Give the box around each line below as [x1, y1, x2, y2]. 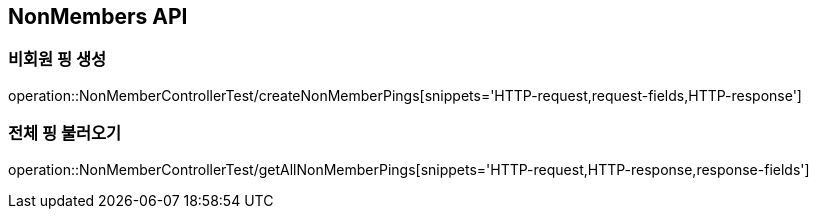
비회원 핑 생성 [8, 49, 107, 70]
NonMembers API [8, 4, 188, 29]
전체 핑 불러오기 [8, 123, 122, 144]
